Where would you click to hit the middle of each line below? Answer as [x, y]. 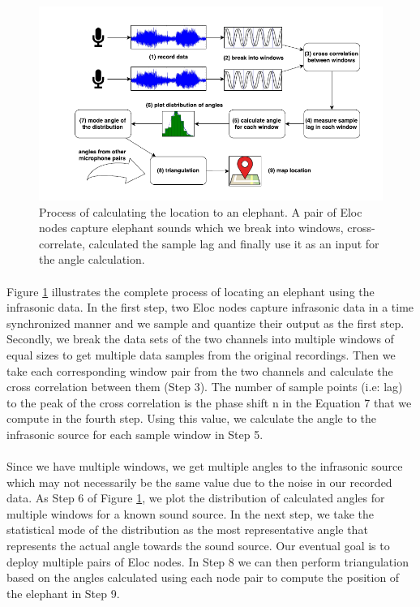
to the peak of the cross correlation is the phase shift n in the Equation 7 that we [209, 402]
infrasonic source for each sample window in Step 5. [135, 434]
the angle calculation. [92, 259]
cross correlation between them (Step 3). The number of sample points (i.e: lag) [205, 387]
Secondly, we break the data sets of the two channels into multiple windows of [200, 339]
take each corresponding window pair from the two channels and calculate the [200, 370]
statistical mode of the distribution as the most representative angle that [187, 530]
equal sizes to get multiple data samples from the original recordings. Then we [201, 354]
